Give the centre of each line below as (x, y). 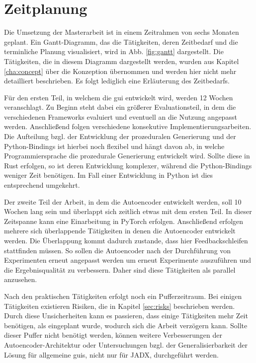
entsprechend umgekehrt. (42, 185)
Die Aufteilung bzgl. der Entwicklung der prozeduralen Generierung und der (120, 136)
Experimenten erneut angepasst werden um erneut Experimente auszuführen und (128, 260)
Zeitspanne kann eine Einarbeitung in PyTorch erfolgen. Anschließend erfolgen (124, 221)
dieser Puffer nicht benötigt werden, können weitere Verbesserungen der (113, 335)
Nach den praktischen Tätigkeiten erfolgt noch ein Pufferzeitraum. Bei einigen (123, 296)
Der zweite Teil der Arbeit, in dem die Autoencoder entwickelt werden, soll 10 (123, 201)
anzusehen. (21, 279)
